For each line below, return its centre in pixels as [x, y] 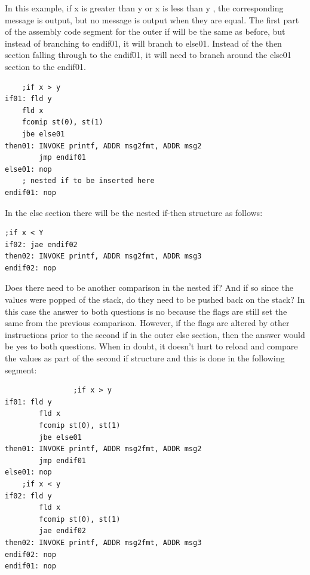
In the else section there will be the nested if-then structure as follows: [134, 212]
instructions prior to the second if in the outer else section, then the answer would [155, 334]
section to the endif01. [45, 66]
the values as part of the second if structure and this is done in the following [145, 358]
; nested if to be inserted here [88, 181]
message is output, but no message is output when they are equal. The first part [152, 19]
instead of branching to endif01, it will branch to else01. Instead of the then [143, 43]
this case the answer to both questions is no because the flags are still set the [146, 311]
